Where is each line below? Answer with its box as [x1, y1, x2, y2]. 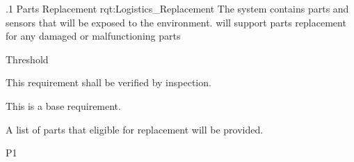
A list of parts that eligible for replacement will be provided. [6, 122, 264, 136]
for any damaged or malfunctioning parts [6, 29, 181, 43]
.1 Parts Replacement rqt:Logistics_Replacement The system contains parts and [6, 1, 349, 15]
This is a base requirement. [6, 98, 121, 113]
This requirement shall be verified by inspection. [6, 75, 211, 90]
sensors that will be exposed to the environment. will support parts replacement [6, 15, 346, 29]
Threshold [6, 51, 49, 66]
